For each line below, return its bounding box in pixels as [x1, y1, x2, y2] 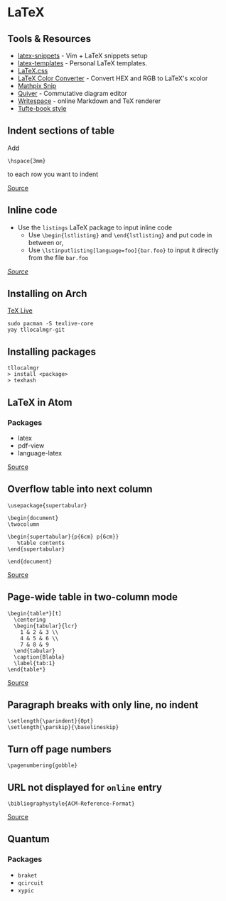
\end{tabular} [14, 647, 55, 654]
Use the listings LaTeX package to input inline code [17, 223, 173, 232]
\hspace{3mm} [7, 157, 46, 164]
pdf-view [17, 441, 45, 450]
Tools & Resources [7, 33, 92, 45]
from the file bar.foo [28, 253, 89, 261]
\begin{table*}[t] [7, 610, 62, 617]
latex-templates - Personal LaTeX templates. [17, 59, 148, 68]
